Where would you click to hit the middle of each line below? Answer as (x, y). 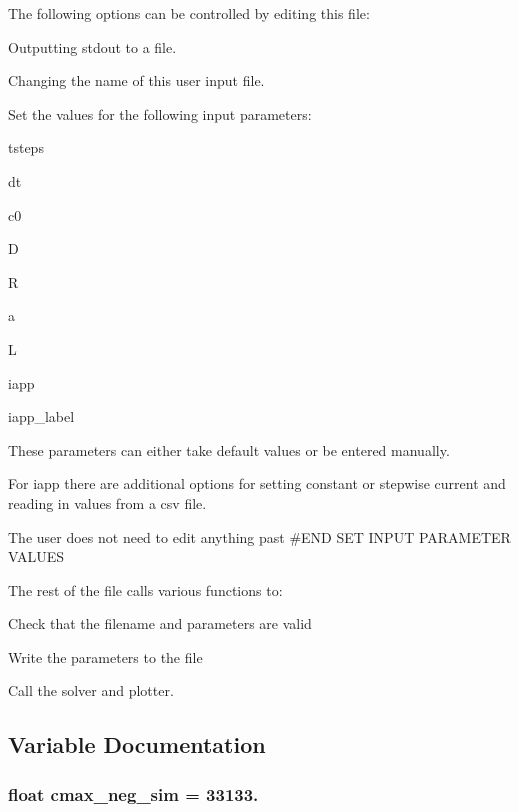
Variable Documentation (137, 744)
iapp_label (41, 416)
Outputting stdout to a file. (92, 46)
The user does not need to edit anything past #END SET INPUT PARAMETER (259, 536)
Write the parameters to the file (105, 656)
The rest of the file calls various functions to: (145, 589)
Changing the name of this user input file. (136, 80)
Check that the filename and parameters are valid (160, 623)
